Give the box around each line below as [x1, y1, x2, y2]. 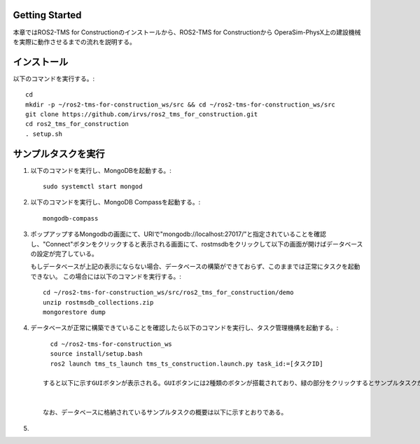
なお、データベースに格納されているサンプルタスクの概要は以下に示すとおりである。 [43, 408, 288, 417]
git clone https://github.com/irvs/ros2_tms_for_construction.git [25, 110, 258, 118]
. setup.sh [25, 130, 63, 138]
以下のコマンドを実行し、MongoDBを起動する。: [30, 166, 171, 174]
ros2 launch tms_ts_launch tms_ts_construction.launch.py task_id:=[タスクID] [50, 359, 323, 368]
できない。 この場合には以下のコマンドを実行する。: [30, 272, 181, 280]
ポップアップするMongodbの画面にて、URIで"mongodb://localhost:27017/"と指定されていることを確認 [30, 230, 327, 238]
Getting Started [13, 9, 82, 21]
